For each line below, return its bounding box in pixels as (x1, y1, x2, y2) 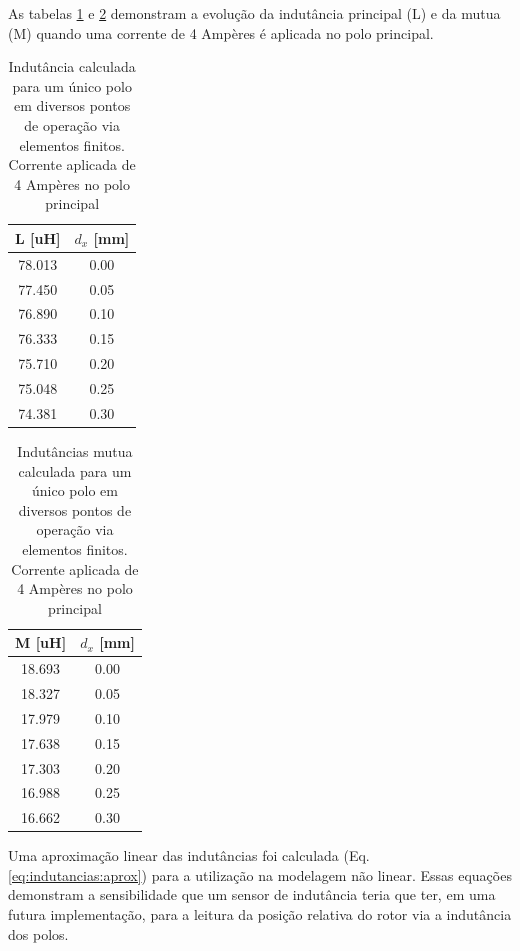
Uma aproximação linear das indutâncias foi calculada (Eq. (8, 845, 370, 866)
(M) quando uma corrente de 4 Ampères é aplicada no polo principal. (8, 22, 434, 43)
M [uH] (15, 632, 67, 653)
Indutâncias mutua (17, 440, 133, 461)
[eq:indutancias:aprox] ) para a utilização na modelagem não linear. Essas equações (8, 864, 512, 885)
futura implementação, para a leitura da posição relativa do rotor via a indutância (8, 904, 512, 925)
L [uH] (15, 227, 61, 248)
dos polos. (8, 923, 69, 944)
